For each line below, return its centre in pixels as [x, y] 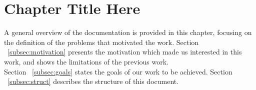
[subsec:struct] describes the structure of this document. [93, 81]
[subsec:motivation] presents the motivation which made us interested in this [125, 52]
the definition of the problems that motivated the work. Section [101, 42]
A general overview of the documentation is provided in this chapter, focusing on [128, 32]
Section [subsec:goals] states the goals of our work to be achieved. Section [118, 71]
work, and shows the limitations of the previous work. [86, 61]
